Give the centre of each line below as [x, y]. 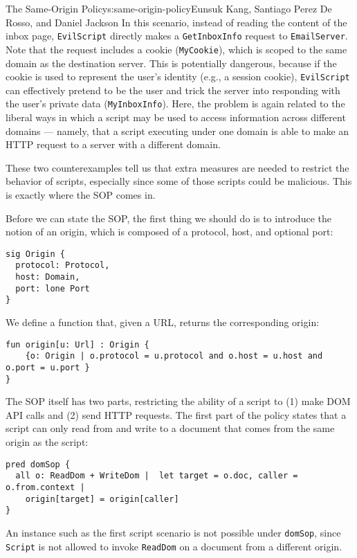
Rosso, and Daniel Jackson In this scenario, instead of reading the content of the [176, 22]
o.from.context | [45, 487]
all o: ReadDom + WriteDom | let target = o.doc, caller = [157, 476]
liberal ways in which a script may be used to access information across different [176, 117]
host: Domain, [48, 277]
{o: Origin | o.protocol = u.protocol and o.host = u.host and [174, 356]
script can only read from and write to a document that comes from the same [170, 428]
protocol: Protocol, [63, 265]
